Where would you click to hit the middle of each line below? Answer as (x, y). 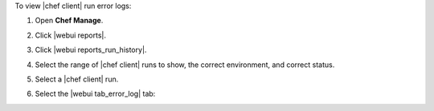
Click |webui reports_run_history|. (91, 50)
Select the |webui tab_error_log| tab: (95, 94)
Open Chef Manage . (69, 21)
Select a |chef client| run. (77, 79)
